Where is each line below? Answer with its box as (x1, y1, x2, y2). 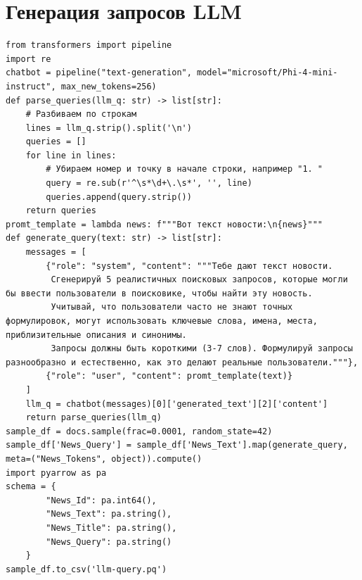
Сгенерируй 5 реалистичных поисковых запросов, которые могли (51, 275, 348, 285)
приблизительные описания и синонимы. (6, 329, 187, 340)
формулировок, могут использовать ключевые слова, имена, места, (6, 316, 318, 326)
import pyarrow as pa (6, 467, 107, 478)
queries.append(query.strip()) (46, 191, 192, 202)
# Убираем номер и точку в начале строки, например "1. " (46, 164, 323, 175)
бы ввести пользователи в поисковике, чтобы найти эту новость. (6, 288, 313, 298)
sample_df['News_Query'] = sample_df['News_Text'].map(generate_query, (6, 440, 348, 450)
